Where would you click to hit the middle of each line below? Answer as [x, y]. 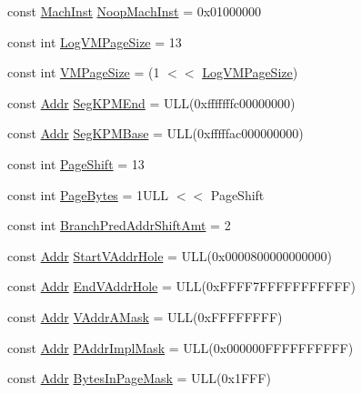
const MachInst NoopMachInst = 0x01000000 [135, 11]
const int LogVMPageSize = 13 [95, 41]
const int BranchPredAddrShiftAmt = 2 [119, 225]
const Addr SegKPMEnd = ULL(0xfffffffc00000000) [151, 102]
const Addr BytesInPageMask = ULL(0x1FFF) [139, 378]
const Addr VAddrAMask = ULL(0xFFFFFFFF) [145, 316]
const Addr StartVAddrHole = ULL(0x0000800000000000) [170, 255]
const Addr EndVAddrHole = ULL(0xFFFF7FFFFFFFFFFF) [181, 286]
